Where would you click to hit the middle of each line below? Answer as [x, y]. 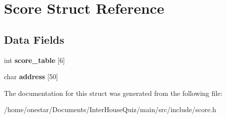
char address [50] [31, 76]
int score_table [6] [35, 60]
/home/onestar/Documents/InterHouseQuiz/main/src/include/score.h [110, 109]
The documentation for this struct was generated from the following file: [113, 93]
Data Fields [34, 39]
